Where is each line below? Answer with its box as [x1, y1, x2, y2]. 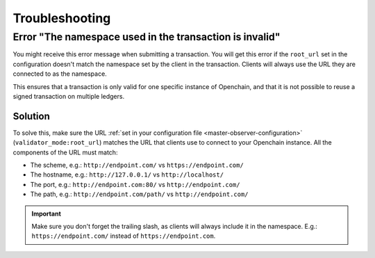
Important [31, 209, 62, 218]
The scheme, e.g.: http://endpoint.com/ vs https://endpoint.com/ [30, 161, 244, 170]
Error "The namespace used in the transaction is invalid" [12, 31, 281, 43]
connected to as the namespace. [12, 70, 107, 78]
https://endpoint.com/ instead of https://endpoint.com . [31, 232, 216, 240]
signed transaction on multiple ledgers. [12, 92, 125, 100]
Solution [12, 110, 50, 122]
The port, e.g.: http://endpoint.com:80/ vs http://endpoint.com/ [30, 180, 240, 188]
